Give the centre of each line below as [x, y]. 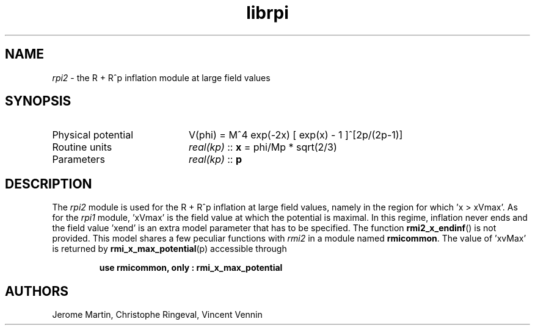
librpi [267, 13]
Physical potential [93, 135]
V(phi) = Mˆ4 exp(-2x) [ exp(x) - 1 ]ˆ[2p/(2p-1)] [296, 135]
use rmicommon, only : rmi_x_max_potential [191, 268]
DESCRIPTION [49, 184]
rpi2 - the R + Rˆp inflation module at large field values [161, 77]
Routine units [82, 147]
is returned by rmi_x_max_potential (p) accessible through [169, 249]
